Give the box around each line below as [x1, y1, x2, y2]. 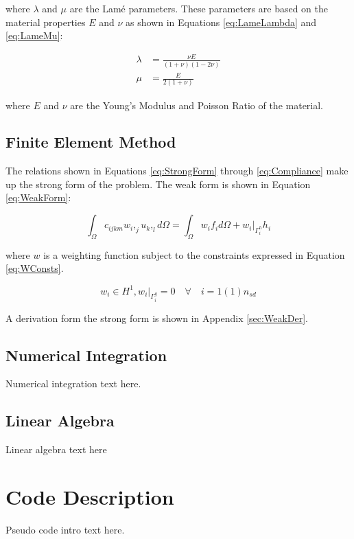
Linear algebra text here [5, 442, 107, 457]
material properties [5, 14, 86, 29]
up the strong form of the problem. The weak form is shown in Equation [5, 176, 311, 191]
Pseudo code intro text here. [5, 522, 125, 536]
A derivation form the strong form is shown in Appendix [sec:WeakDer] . [5, 310, 308, 325]
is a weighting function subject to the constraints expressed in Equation [43, 247, 345, 262]
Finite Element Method [5, 131, 176, 152]
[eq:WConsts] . [5, 261, 64, 275]
